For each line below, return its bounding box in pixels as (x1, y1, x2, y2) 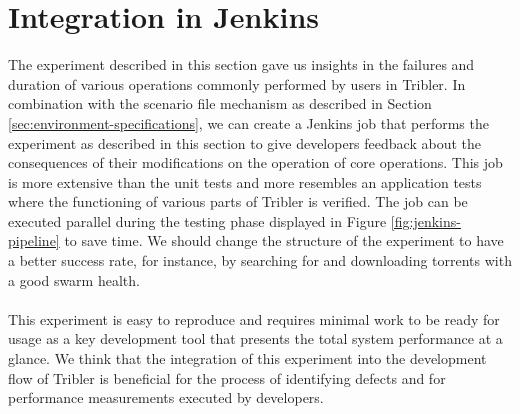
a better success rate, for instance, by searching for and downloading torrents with (8, 250, 512, 271)
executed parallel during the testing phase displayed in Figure (8, 210, 387, 231)
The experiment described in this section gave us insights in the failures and (8, 54, 475, 75)
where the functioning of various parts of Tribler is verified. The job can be (8, 191, 468, 212)
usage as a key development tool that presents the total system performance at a (8, 328, 503, 349)
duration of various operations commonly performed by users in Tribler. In (8, 73, 466, 94)
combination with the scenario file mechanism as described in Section (8, 93, 432, 114)
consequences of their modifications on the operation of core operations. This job (8, 152, 503, 173)
